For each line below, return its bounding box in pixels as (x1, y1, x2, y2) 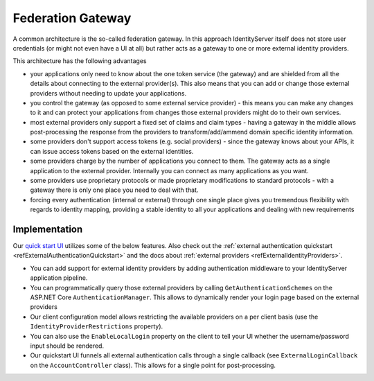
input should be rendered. (30, 342, 104, 350)
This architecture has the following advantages (12, 57, 147, 65)
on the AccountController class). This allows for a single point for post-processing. (30, 361, 276, 369)
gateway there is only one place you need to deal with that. (30, 186, 199, 194)
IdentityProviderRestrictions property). (30, 322, 163, 330)
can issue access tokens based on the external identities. (30, 147, 194, 155)
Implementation (12, 224, 83, 235)
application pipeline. (30, 274, 88, 282)
